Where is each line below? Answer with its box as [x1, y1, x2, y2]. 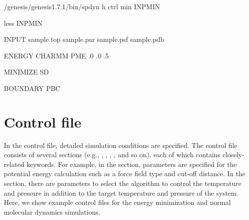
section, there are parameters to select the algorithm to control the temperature [4, 178, 241, 188]
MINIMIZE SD [4, 67, 49, 77]
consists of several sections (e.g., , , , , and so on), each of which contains [4, 149, 220, 160]
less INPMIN [4, 18, 43, 28]
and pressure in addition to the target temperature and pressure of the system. [4, 187, 239, 198]
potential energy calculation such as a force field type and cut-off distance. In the [4, 168, 246, 179]
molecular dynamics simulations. [4, 206, 100, 217]
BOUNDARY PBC [4, 83, 61, 93]
